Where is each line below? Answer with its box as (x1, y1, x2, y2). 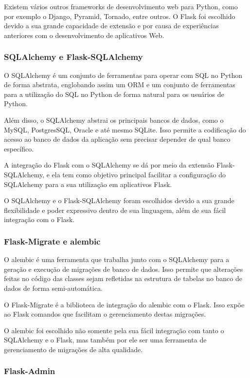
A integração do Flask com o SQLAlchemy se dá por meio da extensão (4, 160, 214, 170)
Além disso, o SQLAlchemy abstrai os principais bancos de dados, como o (4, 114, 224, 125)
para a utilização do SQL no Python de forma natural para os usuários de (4, 89, 224, 99)
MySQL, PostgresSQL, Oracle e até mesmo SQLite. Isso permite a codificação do (4, 124, 246, 134)
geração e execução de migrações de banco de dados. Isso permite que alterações (4, 264, 243, 274)
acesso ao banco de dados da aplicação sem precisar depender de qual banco (4, 134, 231, 144)
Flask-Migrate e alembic (4, 235, 101, 247)
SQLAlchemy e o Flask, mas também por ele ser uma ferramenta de (4, 335, 207, 345)
